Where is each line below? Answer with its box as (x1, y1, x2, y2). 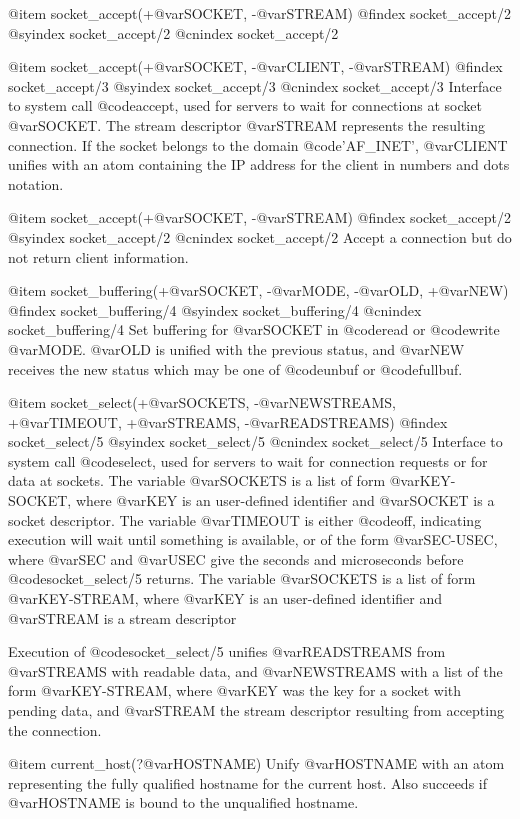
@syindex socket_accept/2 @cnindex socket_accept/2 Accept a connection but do (8, 226, 512, 247)
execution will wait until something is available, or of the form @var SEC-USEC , (8, 529, 498, 550)
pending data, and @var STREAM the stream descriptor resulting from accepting (8, 700, 504, 720)
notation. (8, 173, 64, 194)
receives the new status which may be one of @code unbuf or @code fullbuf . (8, 358, 463, 379)
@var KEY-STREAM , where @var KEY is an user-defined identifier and (8, 588, 443, 609)
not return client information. (8, 246, 189, 267)
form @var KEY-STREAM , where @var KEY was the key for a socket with (8, 680, 462, 701)
